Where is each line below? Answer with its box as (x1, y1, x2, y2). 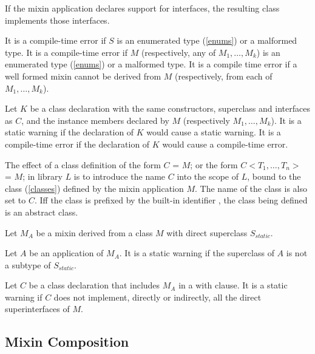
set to (5, 194, 26, 206)
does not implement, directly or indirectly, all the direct (53, 290, 262, 303)
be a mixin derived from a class (36, 226, 153, 239)
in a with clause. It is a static (178, 279, 288, 291)
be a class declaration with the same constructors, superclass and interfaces (30, 102, 310, 115)
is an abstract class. (5, 205, 78, 218)
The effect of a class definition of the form (5, 158, 161, 171)
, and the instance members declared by (21, 114, 169, 126)
